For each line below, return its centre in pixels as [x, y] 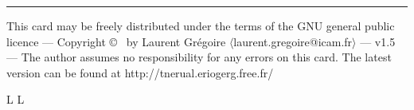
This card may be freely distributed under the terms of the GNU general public [201, 26]
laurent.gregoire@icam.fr [293, 41]
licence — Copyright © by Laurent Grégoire [116, 41]
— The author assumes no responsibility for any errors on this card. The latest [199, 57]
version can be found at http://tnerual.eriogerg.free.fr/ [140, 72]
